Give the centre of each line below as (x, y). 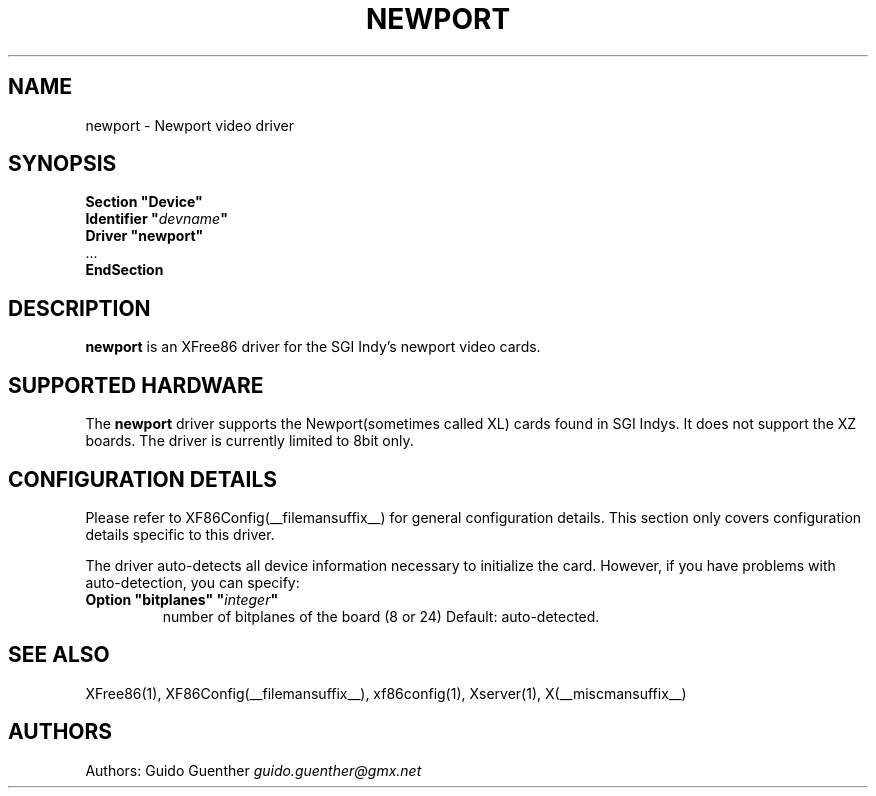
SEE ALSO (59, 655)
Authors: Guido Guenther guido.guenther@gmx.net (253, 770)
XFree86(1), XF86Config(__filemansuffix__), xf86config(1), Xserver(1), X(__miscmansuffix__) (386, 693)
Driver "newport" (144, 236)
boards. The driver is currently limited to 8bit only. (249, 441)
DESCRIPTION (79, 308)
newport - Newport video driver (189, 125)
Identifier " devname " (156, 219)
